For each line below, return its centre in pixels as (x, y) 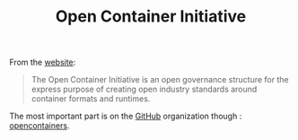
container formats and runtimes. (91, 99)
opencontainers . (39, 126)
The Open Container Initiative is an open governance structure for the (160, 80)
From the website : (43, 62)
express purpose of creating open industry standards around (144, 89)
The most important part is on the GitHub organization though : (126, 116)
